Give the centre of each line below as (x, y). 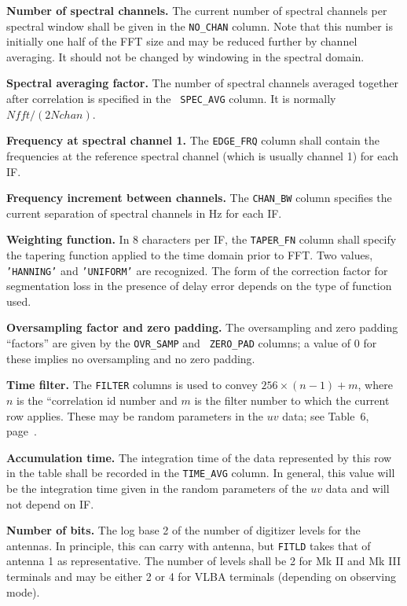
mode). (23, 591)
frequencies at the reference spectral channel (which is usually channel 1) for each (203, 155)
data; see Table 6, (326, 415)
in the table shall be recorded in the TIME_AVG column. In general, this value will (201, 473)
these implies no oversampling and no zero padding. (131, 358)
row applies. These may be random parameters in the (135, 415)
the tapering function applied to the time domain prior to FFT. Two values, (190, 255)
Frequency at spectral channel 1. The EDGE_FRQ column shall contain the (193, 140)
